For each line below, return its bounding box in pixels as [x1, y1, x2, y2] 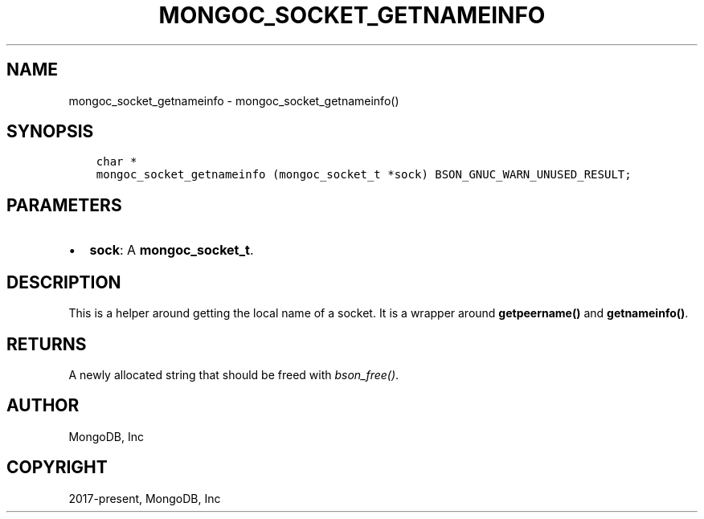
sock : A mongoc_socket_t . [89, 242, 254, 259]
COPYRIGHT [6, 457, 108, 478]
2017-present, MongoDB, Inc [68, 491, 221, 505]
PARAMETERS [6, 194, 122, 215]
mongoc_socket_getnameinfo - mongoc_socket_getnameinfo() [68, 93, 399, 108]
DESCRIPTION [6, 272, 121, 292]
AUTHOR [6, 395, 80, 416]
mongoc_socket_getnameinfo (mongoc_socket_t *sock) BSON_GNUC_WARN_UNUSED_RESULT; [96, 168, 632, 182]
